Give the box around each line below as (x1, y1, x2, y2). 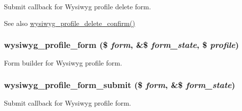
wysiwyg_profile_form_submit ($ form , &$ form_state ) (4, 78, 236, 90)
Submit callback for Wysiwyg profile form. (4, 98, 131, 108)
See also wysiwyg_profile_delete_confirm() (4, 18, 135, 28)
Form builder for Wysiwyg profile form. (4, 58, 122, 68)
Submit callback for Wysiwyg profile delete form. (4, 1, 151, 11)
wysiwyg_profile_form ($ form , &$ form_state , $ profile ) (4, 39, 239, 51)
